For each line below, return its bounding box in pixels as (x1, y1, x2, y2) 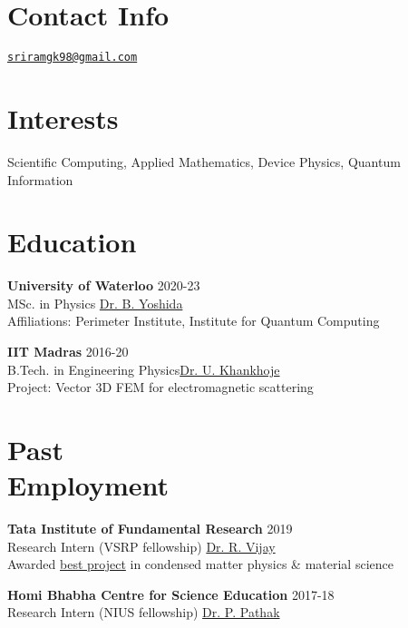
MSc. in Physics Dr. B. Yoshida (7, 293, 183, 312)
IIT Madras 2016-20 (7, 342, 129, 360)
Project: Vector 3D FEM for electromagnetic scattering (7, 378, 314, 397)
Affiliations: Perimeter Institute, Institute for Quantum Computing (7, 311, 380, 330)
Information (7, 170, 73, 189)
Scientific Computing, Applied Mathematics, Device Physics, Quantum (7, 152, 401, 171)
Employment (7, 466, 170, 504)
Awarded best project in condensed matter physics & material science (7, 554, 393, 574)
